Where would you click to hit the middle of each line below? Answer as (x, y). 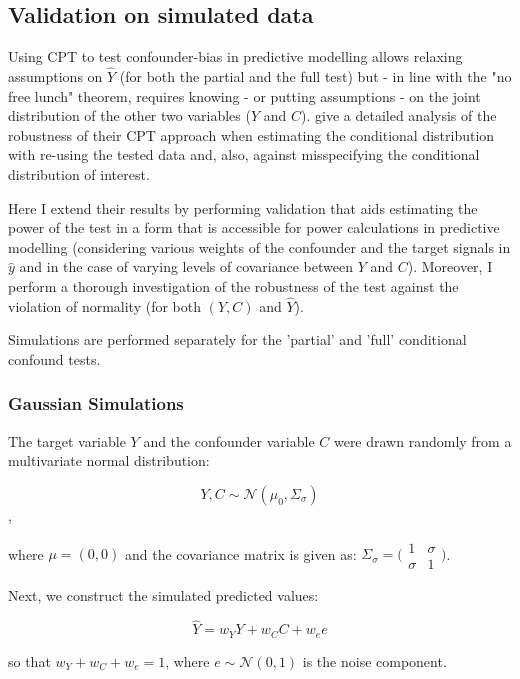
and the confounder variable (229, 440)
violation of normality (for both (105, 305)
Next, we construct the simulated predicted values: (163, 594)
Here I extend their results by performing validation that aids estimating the (243, 207)
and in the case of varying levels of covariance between (186, 266)
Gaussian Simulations (96, 403)
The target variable (67, 440)
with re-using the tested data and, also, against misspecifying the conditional (244, 154)
